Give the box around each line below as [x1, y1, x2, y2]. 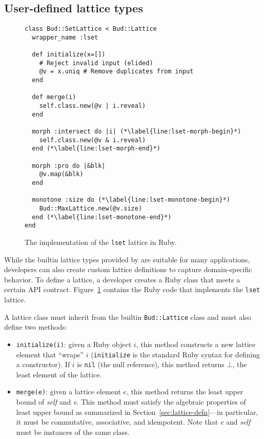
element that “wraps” [16, 349, 84, 359]
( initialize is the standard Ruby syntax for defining [91, 349, 260, 359]
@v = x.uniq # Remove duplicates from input [39, 68, 194, 75]
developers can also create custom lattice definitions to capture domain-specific [4, 264, 252, 275]
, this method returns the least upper [126, 386, 243, 397]
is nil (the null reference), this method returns [77, 359, 225, 370]
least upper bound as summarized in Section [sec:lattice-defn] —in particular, [16, 406, 258, 417]
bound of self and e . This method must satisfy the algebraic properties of [16, 396, 246, 407]
